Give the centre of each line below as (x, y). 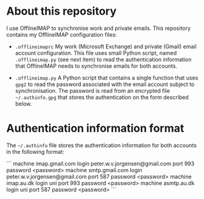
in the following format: (35, 151)
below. (23, 103)
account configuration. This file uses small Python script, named (96, 52)
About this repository (62, 11)
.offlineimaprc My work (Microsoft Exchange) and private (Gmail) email (106, 46)
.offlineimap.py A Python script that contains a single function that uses (107, 78)
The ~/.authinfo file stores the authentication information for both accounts (101, 145)
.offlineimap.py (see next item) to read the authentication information (103, 59)
